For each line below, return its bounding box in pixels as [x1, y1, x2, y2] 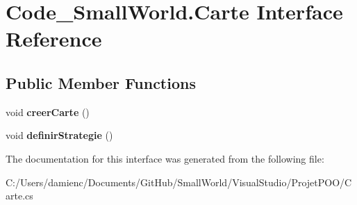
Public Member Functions [6, 72, 196, 93]
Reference [6, 24, 102, 53]
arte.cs [6, 188, 33, 203]
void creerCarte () [6, 104, 90, 119]
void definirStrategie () [6, 128, 113, 142]
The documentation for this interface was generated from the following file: [6, 151, 324, 165]
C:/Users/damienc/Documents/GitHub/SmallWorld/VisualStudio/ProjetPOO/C [6, 174, 352, 189]
